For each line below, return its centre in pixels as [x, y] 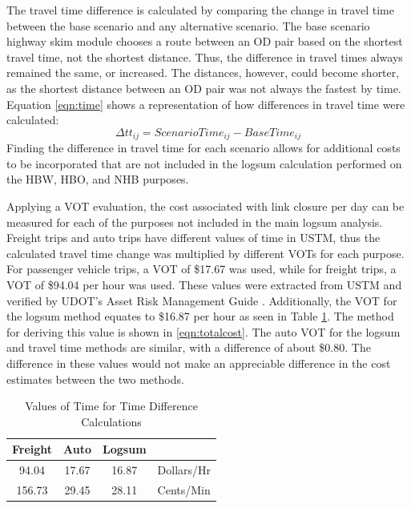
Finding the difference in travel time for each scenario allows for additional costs [203, 148]
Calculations [111, 421]
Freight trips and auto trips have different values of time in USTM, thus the [193, 238]
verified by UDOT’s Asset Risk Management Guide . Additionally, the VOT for [202, 300]
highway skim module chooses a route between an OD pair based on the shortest [205, 41]
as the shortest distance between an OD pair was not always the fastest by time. [204, 88]
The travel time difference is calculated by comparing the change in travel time [200, 10]
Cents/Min [184, 489]
